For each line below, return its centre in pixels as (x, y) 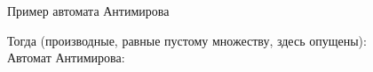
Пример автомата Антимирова (88, 11)
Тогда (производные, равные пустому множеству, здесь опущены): (187, 40)
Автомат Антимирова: (66, 58)
